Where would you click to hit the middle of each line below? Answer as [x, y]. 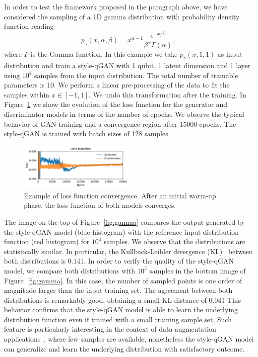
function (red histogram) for [47, 241]
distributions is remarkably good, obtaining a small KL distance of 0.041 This [123, 300]
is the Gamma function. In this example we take [104, 54]
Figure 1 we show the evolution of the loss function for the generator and [116, 104]
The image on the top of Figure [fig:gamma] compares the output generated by [125, 222]
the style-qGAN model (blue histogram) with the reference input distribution [122, 231]
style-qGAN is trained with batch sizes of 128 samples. [87, 134]
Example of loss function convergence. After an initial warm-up [120, 195]
